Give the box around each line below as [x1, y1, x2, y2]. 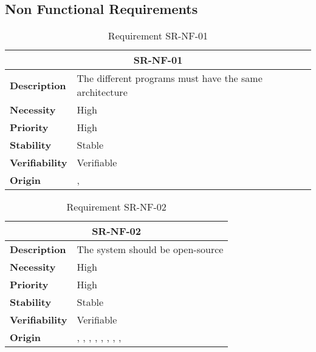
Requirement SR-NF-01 [108, 29, 208, 43]
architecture [77, 85, 128, 100]
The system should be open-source [77, 242, 224, 257]
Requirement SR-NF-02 [66, 200, 167, 214]
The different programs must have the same [77, 71, 263, 86]
